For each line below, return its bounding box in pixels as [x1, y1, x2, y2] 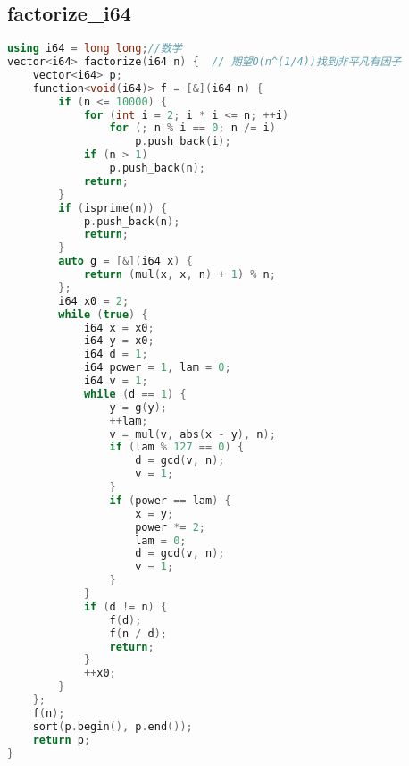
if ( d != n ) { [83, 600, 168, 613]
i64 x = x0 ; [83, 321, 154, 334]
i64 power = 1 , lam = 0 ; [83, 361, 231, 375]
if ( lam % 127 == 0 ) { [109, 441, 245, 454]
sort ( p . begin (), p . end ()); [32, 720, 193, 733]
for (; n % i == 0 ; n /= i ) [109, 122, 276, 135]
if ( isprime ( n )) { [58, 201, 168, 215]
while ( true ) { [58, 307, 148, 321]
